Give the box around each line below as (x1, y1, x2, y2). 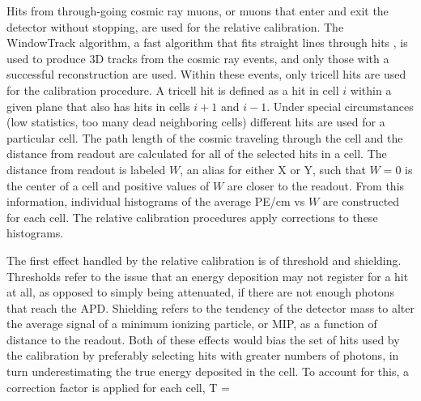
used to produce (6, 49, 86, 66)
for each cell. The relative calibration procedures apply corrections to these (6, 208, 378, 225)
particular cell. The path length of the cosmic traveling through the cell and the (6, 129, 403, 146)
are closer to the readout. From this (227, 177, 405, 194)
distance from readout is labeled (6, 160, 166, 177)
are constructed (322, 193, 400, 210)
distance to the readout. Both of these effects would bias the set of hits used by (6, 331, 400, 348)
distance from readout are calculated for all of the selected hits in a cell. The (6, 145, 387, 162)
